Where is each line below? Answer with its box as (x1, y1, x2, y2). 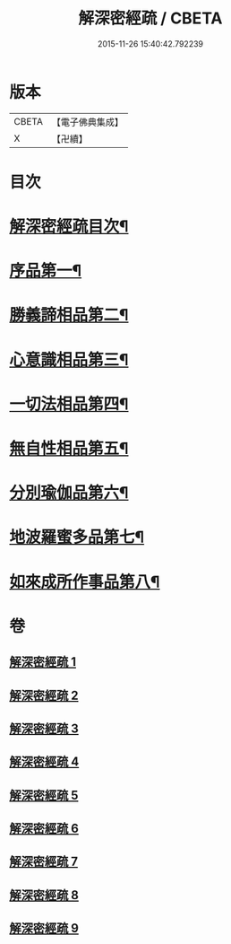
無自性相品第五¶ (9, 439, 129, 459)
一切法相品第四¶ (9, 394, 129, 414)
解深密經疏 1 (9, 654, 77, 669)
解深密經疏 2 (9, 687, 79, 703)
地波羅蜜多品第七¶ (9, 527, 145, 547)
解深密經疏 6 (9, 821, 79, 836)
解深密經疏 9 (9, 921, 79, 936)
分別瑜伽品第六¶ (9, 483, 129, 503)
